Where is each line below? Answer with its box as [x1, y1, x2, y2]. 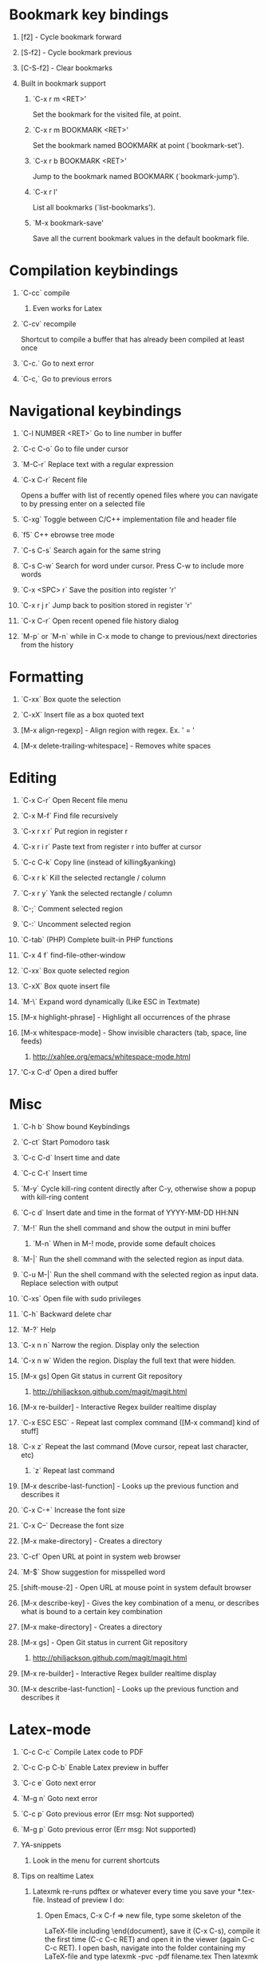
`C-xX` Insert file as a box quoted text [20, 709, 144, 719]
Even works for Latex [32, 303, 103, 313]
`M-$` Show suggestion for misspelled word [20, 1567, 166, 1576]
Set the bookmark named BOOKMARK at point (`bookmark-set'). [32, 140, 244, 150]
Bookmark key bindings [9, 6, 169, 24]
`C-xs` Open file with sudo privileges [20, 1293, 142, 1303]
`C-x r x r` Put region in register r [20, 826, 128, 836]
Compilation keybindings [9, 262, 179, 280]
